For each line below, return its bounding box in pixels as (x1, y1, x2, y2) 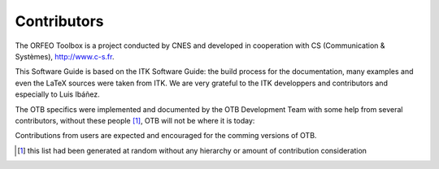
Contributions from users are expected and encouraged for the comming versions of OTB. (15, 131, 317, 141)
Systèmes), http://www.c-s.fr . (15, 51, 115, 61)
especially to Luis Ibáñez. (15, 89, 101, 99)
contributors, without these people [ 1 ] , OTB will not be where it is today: (15, 115, 255, 125)
